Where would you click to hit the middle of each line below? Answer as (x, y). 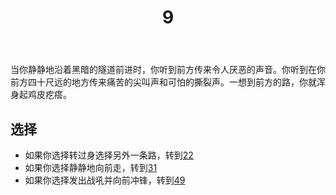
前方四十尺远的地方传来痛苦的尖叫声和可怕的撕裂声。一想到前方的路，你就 (163, 82)
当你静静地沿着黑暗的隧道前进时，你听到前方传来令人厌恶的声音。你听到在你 (168, 70)
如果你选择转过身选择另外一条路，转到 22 (109, 155)
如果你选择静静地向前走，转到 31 (91, 167)
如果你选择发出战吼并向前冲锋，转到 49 (105, 180)
